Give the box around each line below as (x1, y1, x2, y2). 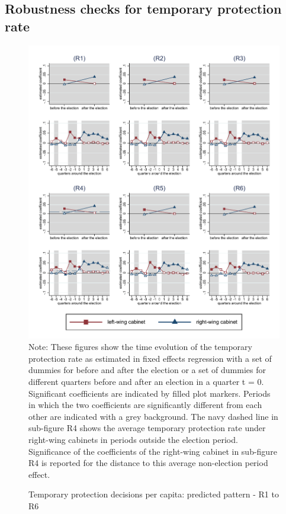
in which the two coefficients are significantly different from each (28, 399, 262, 411)
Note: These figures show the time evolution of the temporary (28, 340, 252, 353)
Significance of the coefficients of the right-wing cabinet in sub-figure (28, 445, 277, 457)
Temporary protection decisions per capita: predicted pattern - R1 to (28, 488, 279, 500)
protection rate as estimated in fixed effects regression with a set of (28, 352, 272, 364)
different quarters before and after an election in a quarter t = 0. (28, 375, 264, 388)
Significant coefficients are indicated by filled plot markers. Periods (28, 387, 271, 399)
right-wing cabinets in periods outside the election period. (28, 433, 238, 445)
